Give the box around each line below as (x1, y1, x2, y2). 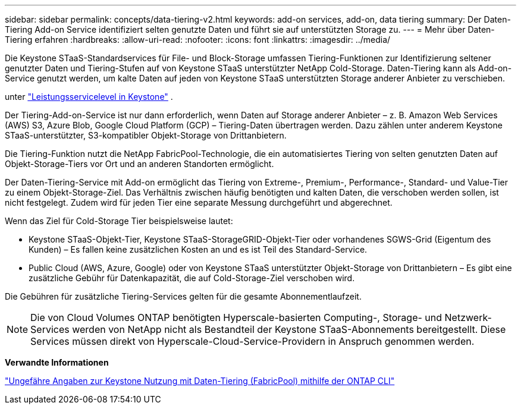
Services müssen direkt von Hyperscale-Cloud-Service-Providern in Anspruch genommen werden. (30, 335, 475, 347)
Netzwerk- (444, 312, 492, 323)
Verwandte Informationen (5, 357, 109, 367)
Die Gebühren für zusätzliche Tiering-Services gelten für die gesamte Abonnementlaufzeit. (5, 291, 362, 301)
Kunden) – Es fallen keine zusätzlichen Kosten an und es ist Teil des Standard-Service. (29, 244, 368, 254)
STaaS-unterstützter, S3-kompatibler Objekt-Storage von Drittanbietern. (5, 130, 287, 140)
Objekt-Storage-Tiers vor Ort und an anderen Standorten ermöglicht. (5, 159, 274, 169)
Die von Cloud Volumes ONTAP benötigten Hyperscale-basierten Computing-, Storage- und (30, 312, 442, 323)
